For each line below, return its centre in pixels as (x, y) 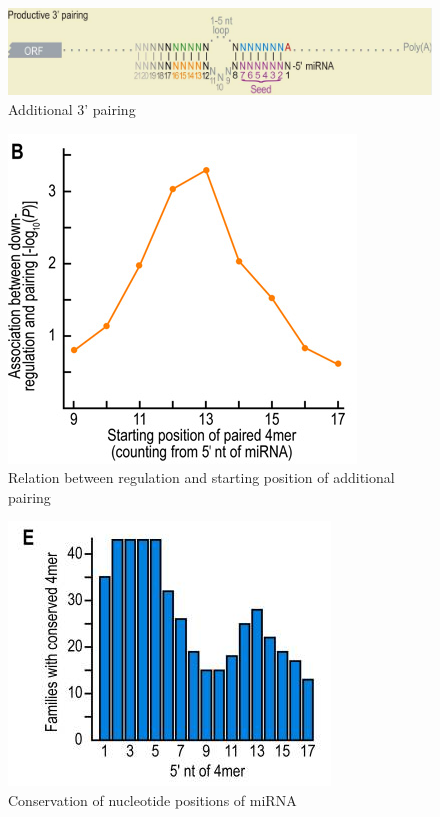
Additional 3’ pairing (72, 108)
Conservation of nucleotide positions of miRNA (152, 799)
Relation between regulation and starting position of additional (201, 477)
